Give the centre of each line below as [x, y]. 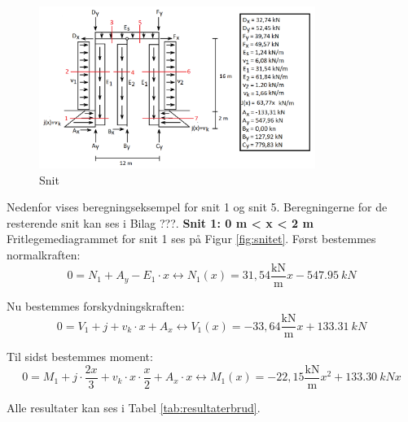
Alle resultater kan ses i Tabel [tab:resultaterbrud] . [134, 407]
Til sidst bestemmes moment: [80, 357]
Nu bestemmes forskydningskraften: [96, 305]
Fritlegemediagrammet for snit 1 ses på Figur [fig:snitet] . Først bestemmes [191, 239]
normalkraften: [44, 255]
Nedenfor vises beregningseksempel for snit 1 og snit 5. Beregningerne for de [197, 207]
